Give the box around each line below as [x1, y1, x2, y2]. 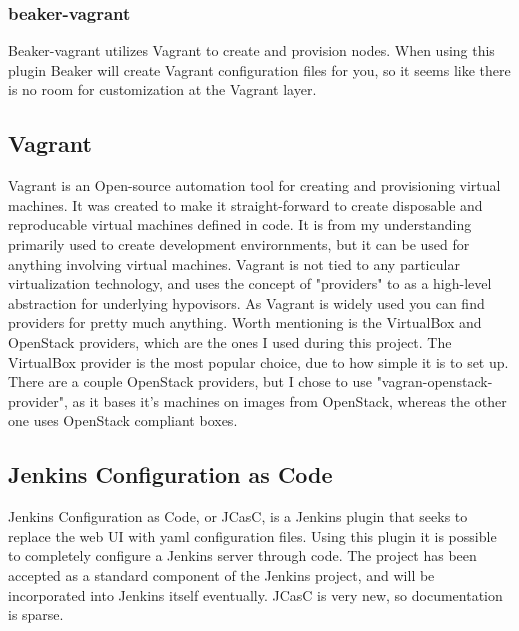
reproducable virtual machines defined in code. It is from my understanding [8, 214, 472, 235]
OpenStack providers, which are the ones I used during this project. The [8, 331, 452, 352]
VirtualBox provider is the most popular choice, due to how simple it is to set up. [8, 351, 509, 372]
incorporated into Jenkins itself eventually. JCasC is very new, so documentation [8, 584, 503, 605]
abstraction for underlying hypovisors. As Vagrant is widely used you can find [8, 292, 485, 313]
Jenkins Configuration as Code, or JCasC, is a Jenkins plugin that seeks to [8, 506, 468, 527]
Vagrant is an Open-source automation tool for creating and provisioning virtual [8, 175, 501, 196]
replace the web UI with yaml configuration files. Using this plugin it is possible [8, 525, 497, 546]
